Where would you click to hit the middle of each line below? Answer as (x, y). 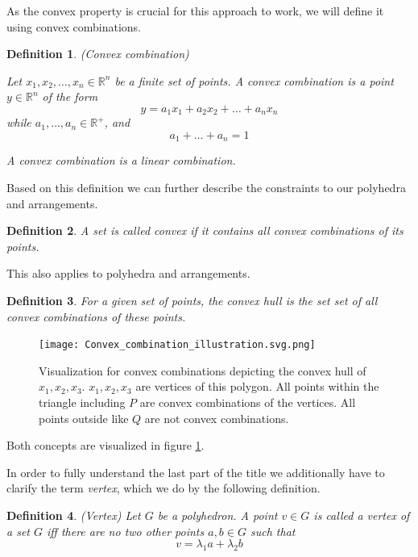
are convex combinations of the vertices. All (248, 402)
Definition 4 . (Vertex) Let (74, 515)
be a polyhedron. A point (217, 515)
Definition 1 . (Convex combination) (98, 54)
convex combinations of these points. (96, 316)
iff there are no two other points (126, 531)
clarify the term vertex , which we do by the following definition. (163, 488)
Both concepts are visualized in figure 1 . (106, 445)
